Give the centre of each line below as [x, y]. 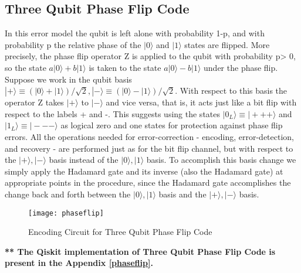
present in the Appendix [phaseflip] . [79, 263]
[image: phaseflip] [66, 213]
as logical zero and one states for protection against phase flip [172, 125]
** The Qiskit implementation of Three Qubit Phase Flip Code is [140, 251]
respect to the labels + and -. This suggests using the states [113, 113]
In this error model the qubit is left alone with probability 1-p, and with [135, 33]
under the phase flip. [241, 67]
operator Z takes [34, 102]
